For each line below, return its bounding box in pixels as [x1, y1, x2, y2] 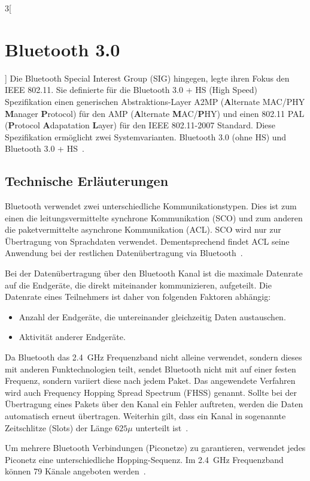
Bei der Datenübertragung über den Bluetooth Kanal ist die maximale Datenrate [5, 267, 303, 279]
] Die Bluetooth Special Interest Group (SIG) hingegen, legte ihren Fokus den [5, 71, 290, 84]
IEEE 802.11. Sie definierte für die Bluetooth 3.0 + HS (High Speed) [5, 83, 258, 96]
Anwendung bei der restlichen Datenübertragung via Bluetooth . [5, 246, 243, 259]
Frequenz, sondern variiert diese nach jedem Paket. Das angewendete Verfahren [5, 374, 296, 387]
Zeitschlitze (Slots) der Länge [5, 421, 113, 434]
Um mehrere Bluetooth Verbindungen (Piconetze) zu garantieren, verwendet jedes [5, 441, 306, 454]
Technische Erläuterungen [5, 172, 169, 190]
